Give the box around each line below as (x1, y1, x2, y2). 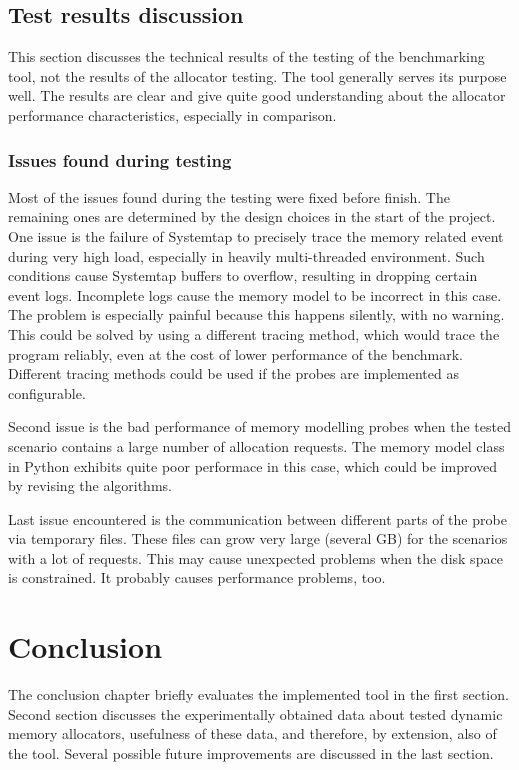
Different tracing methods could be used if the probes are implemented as (8, 363, 459, 384)
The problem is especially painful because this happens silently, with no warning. (8, 304, 505, 325)
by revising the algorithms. (8, 475, 172, 496)
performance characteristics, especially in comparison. (8, 104, 337, 125)
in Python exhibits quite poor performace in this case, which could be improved (8, 455, 498, 476)
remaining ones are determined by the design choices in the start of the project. (8, 206, 496, 227)
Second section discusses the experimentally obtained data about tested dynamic (8, 703, 503, 724)
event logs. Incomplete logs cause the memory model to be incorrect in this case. (8, 284, 502, 305)
